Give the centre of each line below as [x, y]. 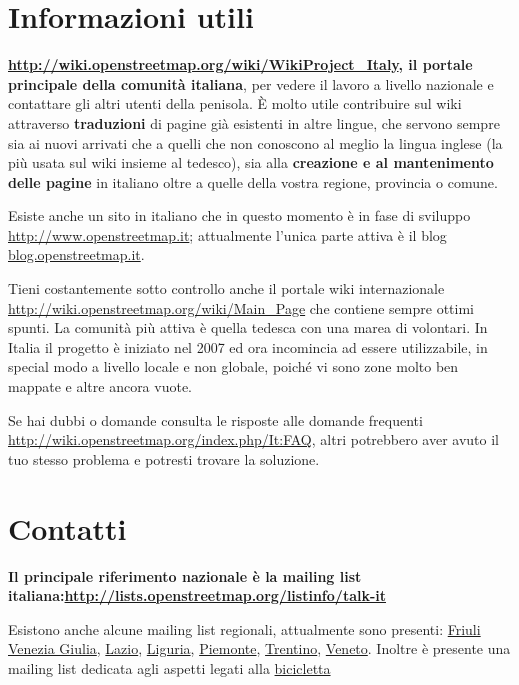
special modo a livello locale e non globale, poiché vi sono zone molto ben [233, 366]
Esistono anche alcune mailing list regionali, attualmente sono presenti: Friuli [244, 628]
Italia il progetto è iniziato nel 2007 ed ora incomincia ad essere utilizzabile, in [248, 346]
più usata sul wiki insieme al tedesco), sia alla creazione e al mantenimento [251, 162]
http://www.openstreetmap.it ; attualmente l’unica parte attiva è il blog [227, 234]
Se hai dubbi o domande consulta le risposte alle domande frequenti [215, 419]
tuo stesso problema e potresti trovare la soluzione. [164, 458]
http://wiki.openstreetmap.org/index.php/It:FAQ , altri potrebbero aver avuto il [254, 439]
